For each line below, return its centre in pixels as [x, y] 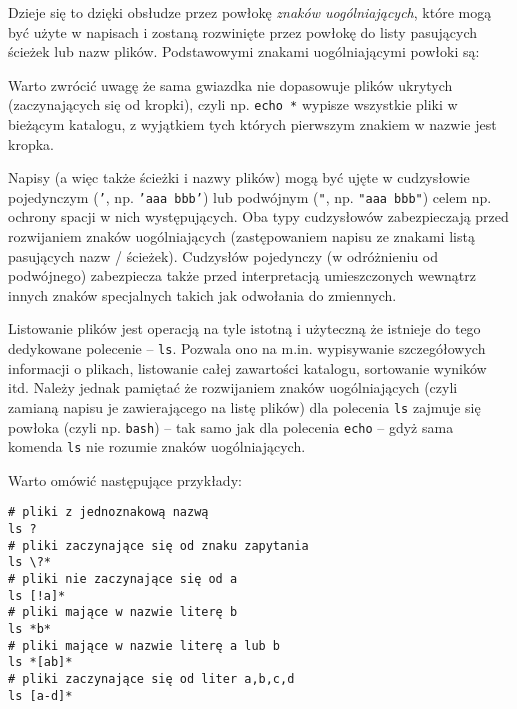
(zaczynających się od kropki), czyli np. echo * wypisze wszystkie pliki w [233, 104]
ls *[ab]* [40, 662]
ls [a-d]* [40, 695]
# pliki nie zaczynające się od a [123, 579]
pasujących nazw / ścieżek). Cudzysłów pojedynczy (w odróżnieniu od [223, 255]
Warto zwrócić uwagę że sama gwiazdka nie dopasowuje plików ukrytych [230, 84]
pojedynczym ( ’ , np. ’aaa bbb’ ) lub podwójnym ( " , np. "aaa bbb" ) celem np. [250, 196]
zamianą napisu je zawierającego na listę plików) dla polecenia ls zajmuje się [244, 406]
